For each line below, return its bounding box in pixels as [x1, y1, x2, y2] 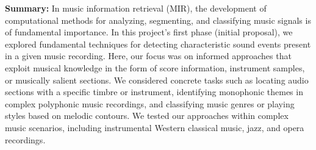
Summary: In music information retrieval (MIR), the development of [5, 2, 267, 14]
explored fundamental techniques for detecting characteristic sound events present [5, 37, 311, 50]
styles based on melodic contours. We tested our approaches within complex [5, 109, 289, 122]
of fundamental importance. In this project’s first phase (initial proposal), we [5, 26, 293, 38]
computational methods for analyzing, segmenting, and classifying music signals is [5, 13, 311, 26]
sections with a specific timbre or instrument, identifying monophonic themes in [5, 85, 303, 98]
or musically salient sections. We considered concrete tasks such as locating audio [5, 73, 309, 86]
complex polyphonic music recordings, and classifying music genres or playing [5, 97, 295, 110]
